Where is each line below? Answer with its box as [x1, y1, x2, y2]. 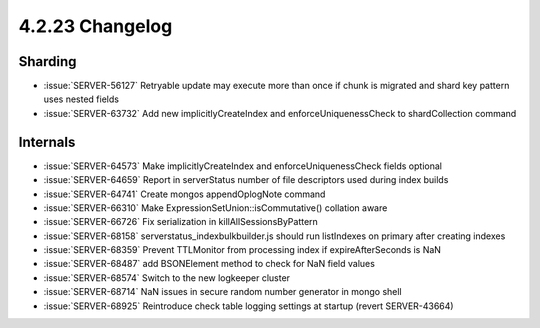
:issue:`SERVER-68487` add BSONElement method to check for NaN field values [43, 258, 375, 270]
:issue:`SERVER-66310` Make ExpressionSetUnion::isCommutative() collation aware [43, 201, 388, 214]
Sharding [18, 53, 77, 70]
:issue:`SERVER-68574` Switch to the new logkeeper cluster [43, 271, 290, 284]
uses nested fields [43, 93, 120, 105]
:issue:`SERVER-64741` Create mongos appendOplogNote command [43, 188, 326, 200]
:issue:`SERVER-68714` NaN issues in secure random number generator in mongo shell [43, 286, 402, 298]
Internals [18, 133, 76, 150]
